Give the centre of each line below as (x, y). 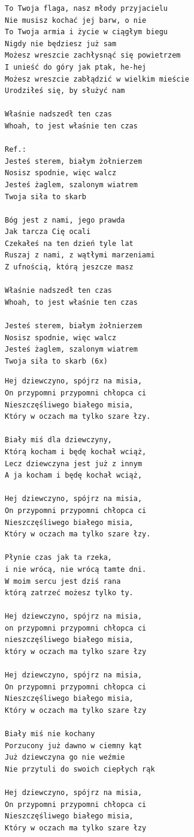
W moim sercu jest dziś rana (63, 581)
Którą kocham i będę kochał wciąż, (76, 451)
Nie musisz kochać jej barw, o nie (76, 20)
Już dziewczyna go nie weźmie (65, 757)
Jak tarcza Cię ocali (48, 232)
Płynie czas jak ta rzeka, (58, 558)
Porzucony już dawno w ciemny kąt (74, 745)
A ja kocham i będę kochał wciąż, (74, 475)
